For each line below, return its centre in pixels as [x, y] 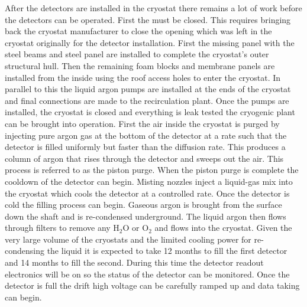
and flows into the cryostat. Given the [223, 228]
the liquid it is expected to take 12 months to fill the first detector [167, 251]
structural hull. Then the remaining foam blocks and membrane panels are [140, 65]
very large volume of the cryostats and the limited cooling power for [128, 239]
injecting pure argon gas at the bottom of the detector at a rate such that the [146, 135]
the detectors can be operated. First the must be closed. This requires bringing [148, 19]
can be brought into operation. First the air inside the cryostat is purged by [142, 123]
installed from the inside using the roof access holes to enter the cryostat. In [143, 77]
